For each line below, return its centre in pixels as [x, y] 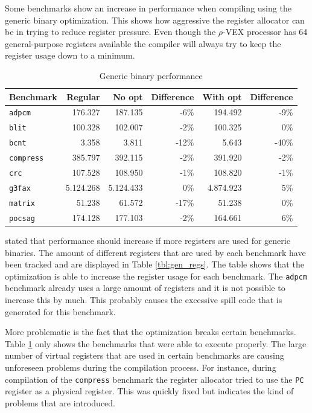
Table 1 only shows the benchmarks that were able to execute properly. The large [156, 343]
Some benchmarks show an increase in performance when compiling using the [148, 8]
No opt [128, 96]
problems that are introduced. [60, 402]
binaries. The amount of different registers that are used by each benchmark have [155, 252]
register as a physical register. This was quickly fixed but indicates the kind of [149, 391]
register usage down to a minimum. [70, 55]
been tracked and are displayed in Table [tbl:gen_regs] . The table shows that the [154, 264]
